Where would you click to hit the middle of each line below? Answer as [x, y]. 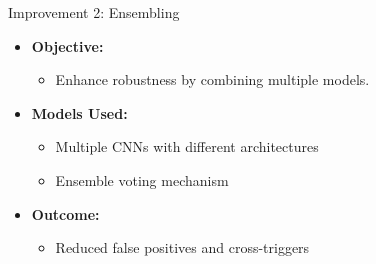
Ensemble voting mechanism [142, 179]
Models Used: [79, 112]
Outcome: [65, 213]
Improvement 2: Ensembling [94, 12]
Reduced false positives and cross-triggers [182, 247]
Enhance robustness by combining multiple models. [212, 79]
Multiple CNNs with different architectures [187, 146]
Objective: [67, 45]
